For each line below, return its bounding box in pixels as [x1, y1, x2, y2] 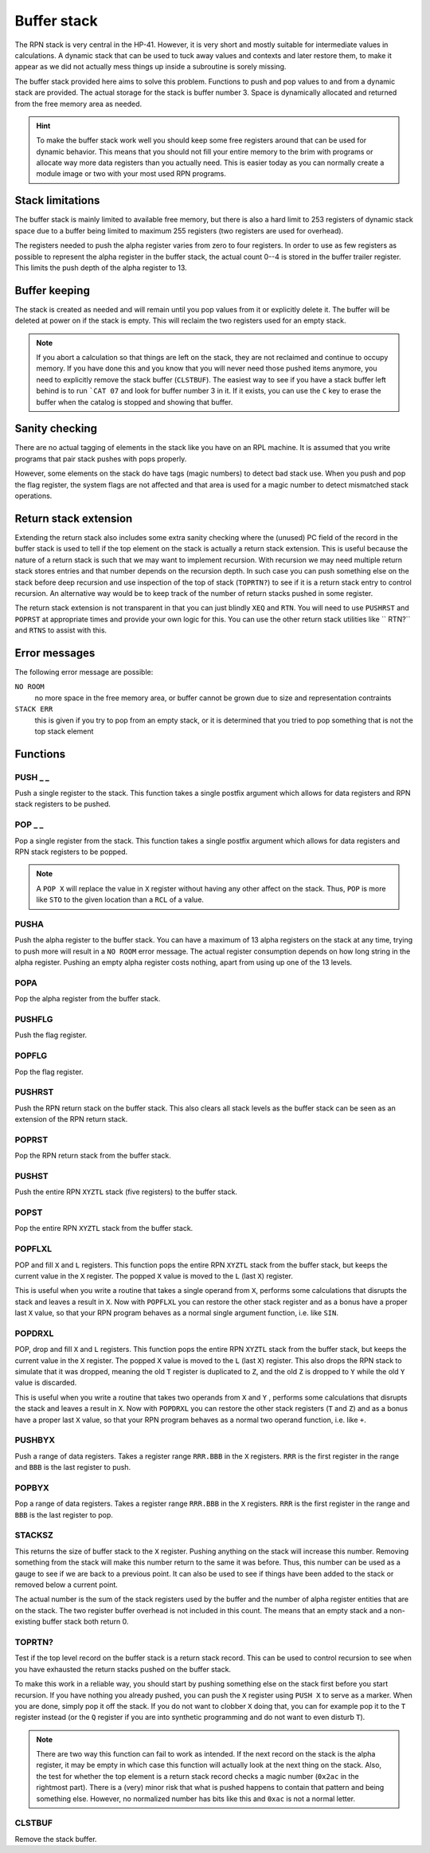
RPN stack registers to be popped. [14, 847, 128, 856]
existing [14, 1617, 41, 1627]
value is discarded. [14, 1378, 77, 1388]
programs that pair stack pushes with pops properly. [14, 454, 187, 464]
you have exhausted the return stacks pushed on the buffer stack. [14, 1664, 231, 1674]
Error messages [14, 646, 96, 660]
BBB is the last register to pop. [14, 1510, 113, 1519]
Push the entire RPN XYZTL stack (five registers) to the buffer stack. [14, 1187, 238, 1197]
